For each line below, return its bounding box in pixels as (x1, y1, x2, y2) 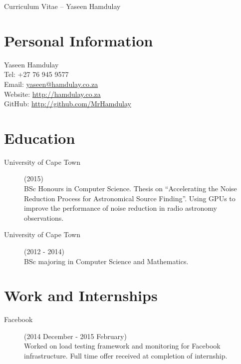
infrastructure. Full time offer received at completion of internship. (24, 351, 228, 361)
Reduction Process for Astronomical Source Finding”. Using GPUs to (24, 193, 236, 203)
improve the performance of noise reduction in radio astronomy (24, 203, 217, 213)
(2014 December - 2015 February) (24, 331, 127, 341)
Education (4, 127, 75, 148)
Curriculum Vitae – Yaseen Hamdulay (4, 1, 121, 11)
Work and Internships (4, 285, 158, 306)
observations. (24, 212, 64, 223)
